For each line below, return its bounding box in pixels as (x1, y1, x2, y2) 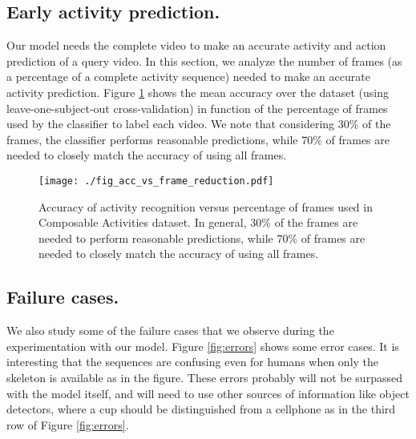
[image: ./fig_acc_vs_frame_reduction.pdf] (38, 175, 274, 187)
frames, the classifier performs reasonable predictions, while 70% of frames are (6, 131, 390, 147)
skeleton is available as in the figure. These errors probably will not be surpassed (6, 369, 402, 385)
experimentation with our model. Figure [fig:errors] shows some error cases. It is (6, 337, 399, 354)
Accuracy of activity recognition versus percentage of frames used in (38, 198, 373, 215)
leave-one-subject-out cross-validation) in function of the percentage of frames (6, 99, 388, 116)
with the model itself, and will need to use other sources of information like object (6, 385, 410, 401)
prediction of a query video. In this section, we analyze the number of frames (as (6, 52, 402, 69)
